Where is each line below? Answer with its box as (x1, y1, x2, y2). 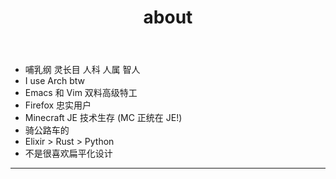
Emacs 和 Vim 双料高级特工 (24, 87, 138, 99)
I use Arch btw (24, 75, 85, 87)
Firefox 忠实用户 (24, 99, 92, 111)
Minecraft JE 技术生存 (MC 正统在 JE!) (24, 112, 183, 124)
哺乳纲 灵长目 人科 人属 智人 (24, 64, 141, 76)
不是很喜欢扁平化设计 (24, 147, 113, 160)
